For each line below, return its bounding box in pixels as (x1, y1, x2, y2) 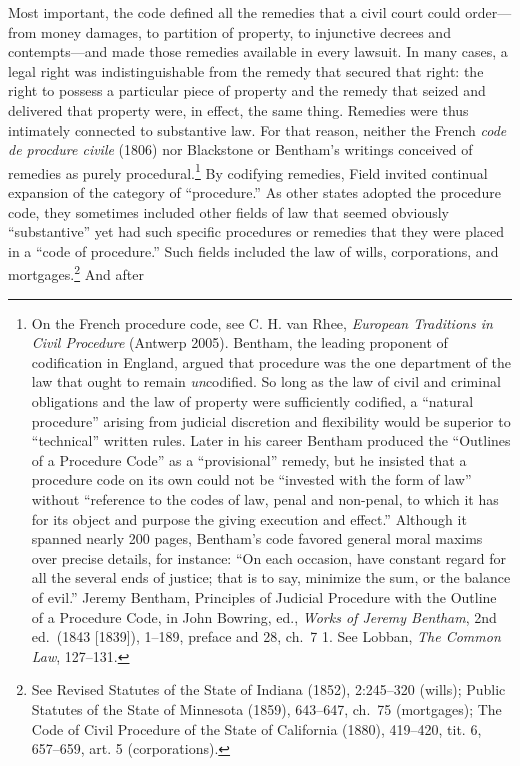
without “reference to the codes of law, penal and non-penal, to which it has (31, 488, 499, 509)
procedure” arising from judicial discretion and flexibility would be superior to (31, 410, 511, 431)
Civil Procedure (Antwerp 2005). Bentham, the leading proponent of (31, 332, 448, 353)
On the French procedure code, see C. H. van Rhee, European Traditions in (31, 312, 493, 333)
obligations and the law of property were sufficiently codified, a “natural (31, 391, 474, 411)
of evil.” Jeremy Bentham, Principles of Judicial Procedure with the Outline (31, 586, 497, 607)
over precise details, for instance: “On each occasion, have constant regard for (31, 547, 507, 568)
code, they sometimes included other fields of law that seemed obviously (8, 201, 449, 222)
